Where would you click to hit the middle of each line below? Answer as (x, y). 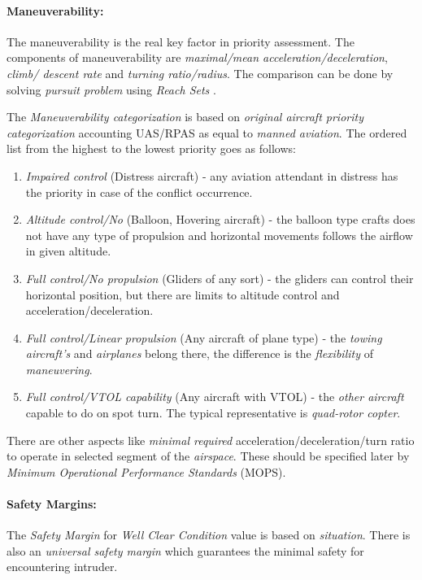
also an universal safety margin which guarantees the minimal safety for (185, 550)
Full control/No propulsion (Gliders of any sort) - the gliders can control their (220, 278)
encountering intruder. (62, 567)
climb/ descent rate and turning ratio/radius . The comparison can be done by (200, 73)
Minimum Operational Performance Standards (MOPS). (146, 471)
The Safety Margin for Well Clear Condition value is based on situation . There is (209, 535)
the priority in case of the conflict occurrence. (139, 192)
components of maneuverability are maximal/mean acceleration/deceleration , (197, 57)
